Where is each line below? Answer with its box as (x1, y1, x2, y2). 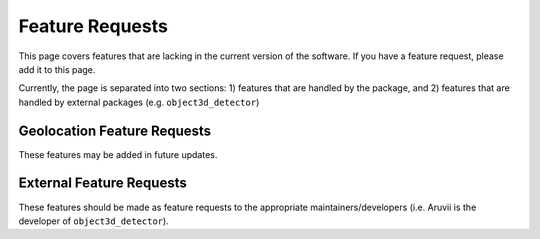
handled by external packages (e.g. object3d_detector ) (18, 96, 260, 108)
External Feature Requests (18, 175, 187, 192)
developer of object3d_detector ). (18, 215, 169, 227)
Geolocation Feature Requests (18, 122, 212, 139)
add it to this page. (18, 63, 96, 75)
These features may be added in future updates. (18, 148, 218, 160)
